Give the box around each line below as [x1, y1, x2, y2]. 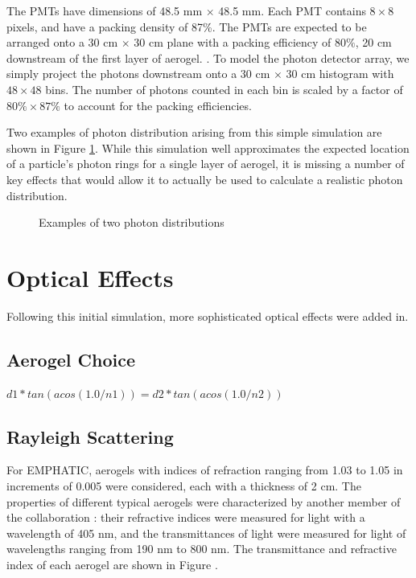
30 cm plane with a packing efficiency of [134, 34, 332, 51]
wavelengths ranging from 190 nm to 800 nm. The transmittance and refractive [6, 540, 397, 557]
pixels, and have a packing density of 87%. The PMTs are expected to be [6, 18, 367, 35]
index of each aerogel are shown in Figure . [6, 556, 218, 572]
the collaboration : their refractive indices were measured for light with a [6, 509, 365, 526]
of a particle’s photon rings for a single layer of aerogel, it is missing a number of [6, 155, 405, 172]
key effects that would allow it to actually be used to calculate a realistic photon [6, 170, 403, 187]
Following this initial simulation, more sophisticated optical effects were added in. [6, 307, 409, 324]
